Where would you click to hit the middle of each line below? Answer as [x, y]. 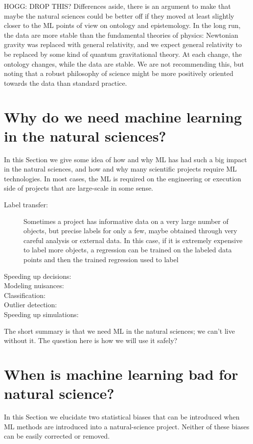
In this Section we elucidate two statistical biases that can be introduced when [122, 417]
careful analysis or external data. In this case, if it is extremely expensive [133, 240]
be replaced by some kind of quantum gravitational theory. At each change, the [123, 54]
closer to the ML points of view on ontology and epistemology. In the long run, [122, 25]
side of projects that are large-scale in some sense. [79, 188]
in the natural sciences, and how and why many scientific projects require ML [120, 169]
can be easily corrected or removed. [57, 436]
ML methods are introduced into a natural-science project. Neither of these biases [127, 426]
